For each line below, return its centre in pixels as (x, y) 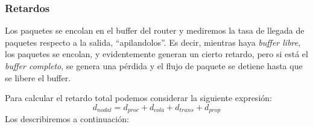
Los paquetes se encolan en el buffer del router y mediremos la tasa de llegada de (155, 30)
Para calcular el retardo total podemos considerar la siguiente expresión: (138, 98)
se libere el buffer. (38, 77)
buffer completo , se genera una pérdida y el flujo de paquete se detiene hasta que (154, 66)
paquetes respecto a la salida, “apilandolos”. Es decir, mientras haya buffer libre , (153, 42)
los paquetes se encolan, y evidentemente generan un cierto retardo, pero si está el (156, 54)
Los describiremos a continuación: (67, 119)
